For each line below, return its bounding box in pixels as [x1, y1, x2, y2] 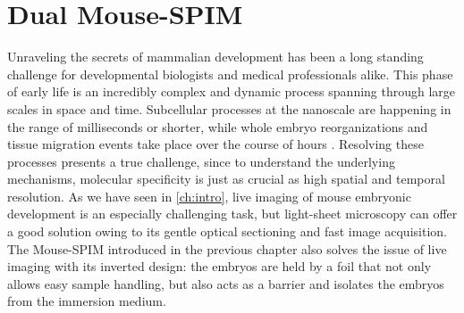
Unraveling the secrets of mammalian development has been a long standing [7, 47, 424, 66]
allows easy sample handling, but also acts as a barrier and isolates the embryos [7, 274, 444, 292]
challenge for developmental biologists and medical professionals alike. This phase [7, 64, 453, 83]
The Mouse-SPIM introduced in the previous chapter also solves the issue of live [7, 239, 447, 258]
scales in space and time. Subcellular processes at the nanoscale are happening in [7, 99, 451, 118]
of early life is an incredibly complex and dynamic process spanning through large [7, 82, 456, 101]
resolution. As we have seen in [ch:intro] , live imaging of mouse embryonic [7, 186, 411, 205]
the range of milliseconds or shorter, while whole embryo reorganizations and [7, 117, 428, 136]
